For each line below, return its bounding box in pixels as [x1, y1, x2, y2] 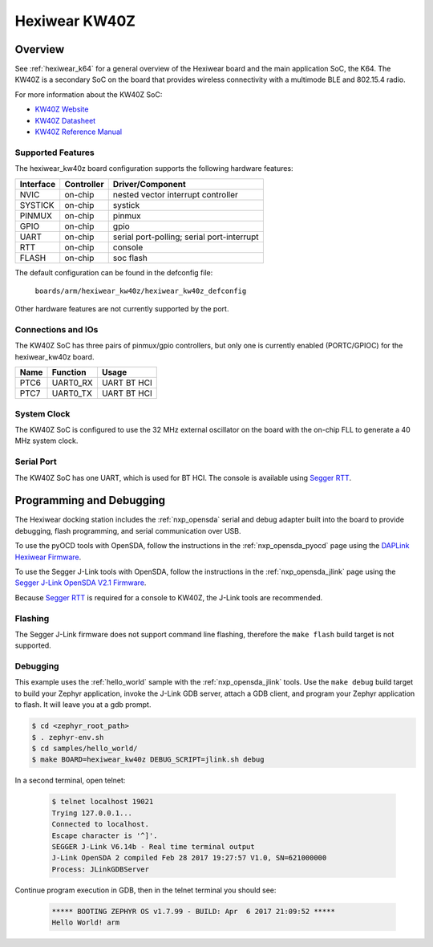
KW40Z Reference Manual [34, 127, 123, 136]
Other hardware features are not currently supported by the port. [14, 304, 229, 314]
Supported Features [14, 147, 95, 158]
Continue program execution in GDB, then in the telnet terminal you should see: [14, 885, 277, 895]
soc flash [112, 252, 148, 263]
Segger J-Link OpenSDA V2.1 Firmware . [14, 578, 147, 587]
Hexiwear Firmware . [14, 552, 82, 562]
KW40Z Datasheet [34, 116, 96, 125]
